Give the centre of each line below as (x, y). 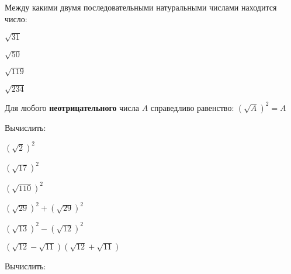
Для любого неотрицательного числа (72, 107)
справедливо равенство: (192, 107)
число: (16, 18)
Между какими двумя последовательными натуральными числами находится (141, 7)
